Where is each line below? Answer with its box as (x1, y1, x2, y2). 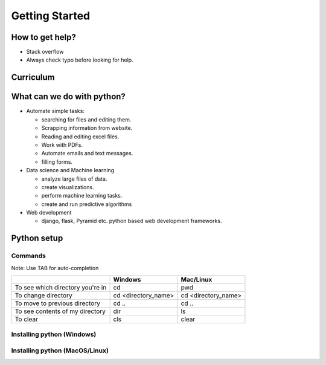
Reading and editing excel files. (41, 133, 120, 140)
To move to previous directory (14, 299, 101, 308)
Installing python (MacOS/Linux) (11, 346, 109, 355)
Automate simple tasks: (26, 108, 85, 115)
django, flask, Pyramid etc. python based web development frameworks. (41, 218, 223, 225)
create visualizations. (41, 183, 94, 190)
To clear (14, 315, 39, 323)
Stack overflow (26, 48, 64, 56)
